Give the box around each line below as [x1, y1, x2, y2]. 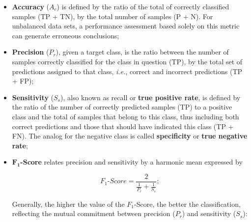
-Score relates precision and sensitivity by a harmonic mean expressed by [20, 157, 243, 167]
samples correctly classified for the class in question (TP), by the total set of [12, 56, 243, 66]
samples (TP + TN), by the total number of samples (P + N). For [12, 11, 213, 21]
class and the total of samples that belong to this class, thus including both [12, 111, 239, 121]
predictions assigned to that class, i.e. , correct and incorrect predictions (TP [12, 66, 243, 76]
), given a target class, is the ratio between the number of [56, 47, 229, 57]
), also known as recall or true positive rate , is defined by [60, 92, 241, 102]
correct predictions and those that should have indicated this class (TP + [12, 121, 234, 131]
